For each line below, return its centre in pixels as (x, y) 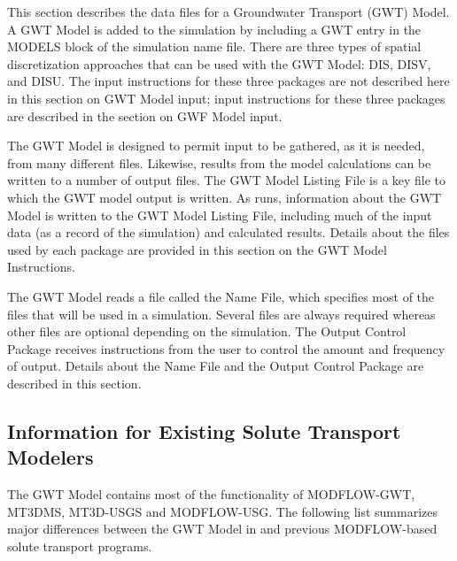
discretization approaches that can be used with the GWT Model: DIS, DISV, (219, 63)
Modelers (50, 457)
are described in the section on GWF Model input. (145, 115)
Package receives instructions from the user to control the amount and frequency (226, 348)
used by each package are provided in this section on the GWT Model (197, 249)
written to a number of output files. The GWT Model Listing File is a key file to (227, 180)
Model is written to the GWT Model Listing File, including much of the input (220, 215)
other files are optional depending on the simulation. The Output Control (207, 331)
